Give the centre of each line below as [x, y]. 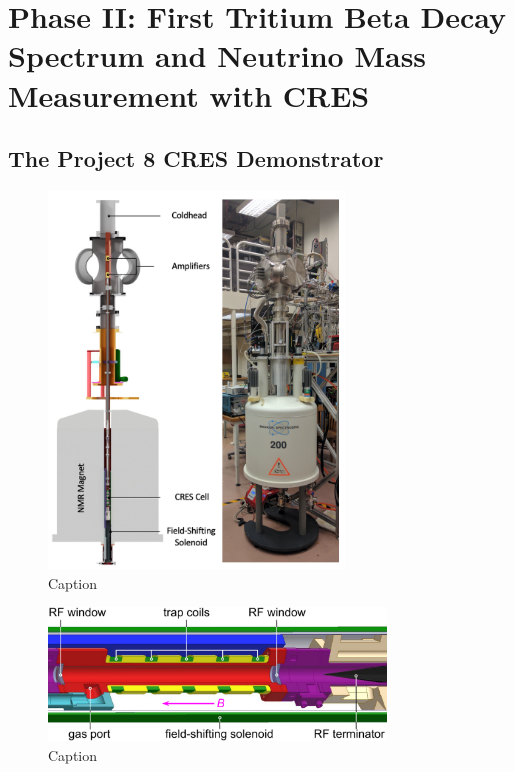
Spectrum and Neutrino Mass [217, 55]
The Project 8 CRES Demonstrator [196, 158]
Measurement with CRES [189, 94]
